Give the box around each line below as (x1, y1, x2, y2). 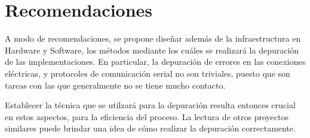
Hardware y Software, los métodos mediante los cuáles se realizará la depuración (5, 43, 299, 56)
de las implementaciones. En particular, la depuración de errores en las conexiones (5, 55, 306, 68)
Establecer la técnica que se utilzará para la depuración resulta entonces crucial (5, 99, 296, 111)
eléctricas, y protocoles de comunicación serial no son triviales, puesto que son (5, 67, 290, 79)
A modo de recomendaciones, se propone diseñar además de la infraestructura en (5, 32, 301, 45)
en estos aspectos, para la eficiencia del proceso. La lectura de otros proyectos (5, 110, 288, 123)
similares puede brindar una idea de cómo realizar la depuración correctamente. (5, 122, 296, 134)
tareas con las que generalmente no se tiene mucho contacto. (5, 79, 226, 91)
